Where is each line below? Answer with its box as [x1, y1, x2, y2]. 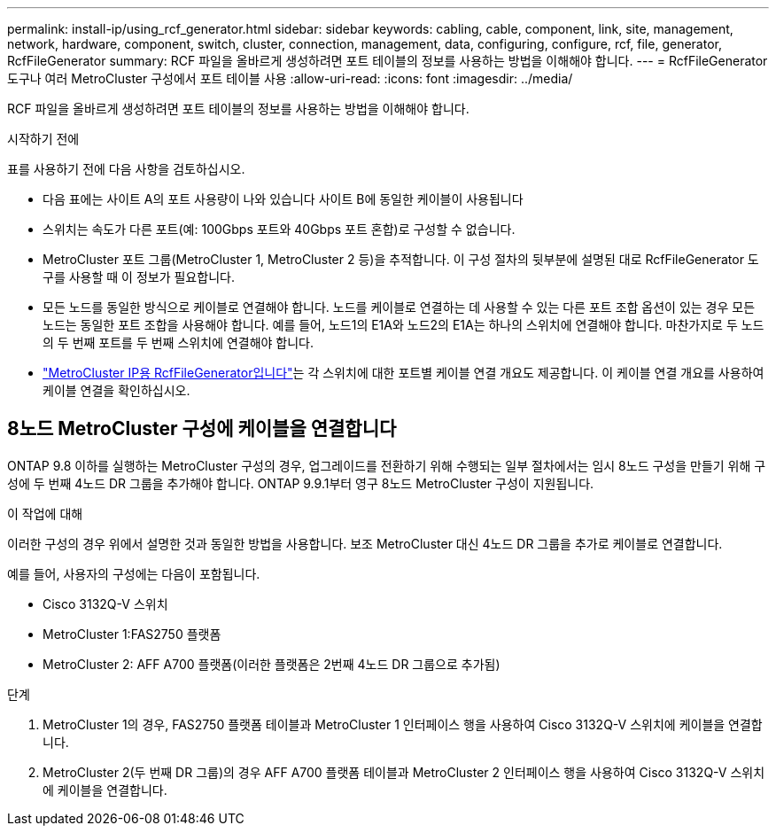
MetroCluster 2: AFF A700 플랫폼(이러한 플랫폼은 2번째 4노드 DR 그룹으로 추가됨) [43, 656, 501, 672]
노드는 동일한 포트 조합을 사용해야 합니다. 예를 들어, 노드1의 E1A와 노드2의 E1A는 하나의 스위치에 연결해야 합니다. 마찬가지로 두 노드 [43, 317, 764, 332]
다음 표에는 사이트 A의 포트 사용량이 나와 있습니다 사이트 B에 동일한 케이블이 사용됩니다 [43, 191, 524, 206]
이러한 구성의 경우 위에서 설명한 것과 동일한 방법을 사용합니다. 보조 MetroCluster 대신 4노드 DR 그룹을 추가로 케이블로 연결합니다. [7, 535, 723, 551]
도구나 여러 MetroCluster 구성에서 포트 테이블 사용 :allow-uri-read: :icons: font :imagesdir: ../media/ [7, 71, 573, 86]
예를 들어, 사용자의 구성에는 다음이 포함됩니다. [7, 565, 260, 581]
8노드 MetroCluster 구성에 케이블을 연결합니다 [7, 417, 397, 440]
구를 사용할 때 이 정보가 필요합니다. [43, 269, 235, 284]
